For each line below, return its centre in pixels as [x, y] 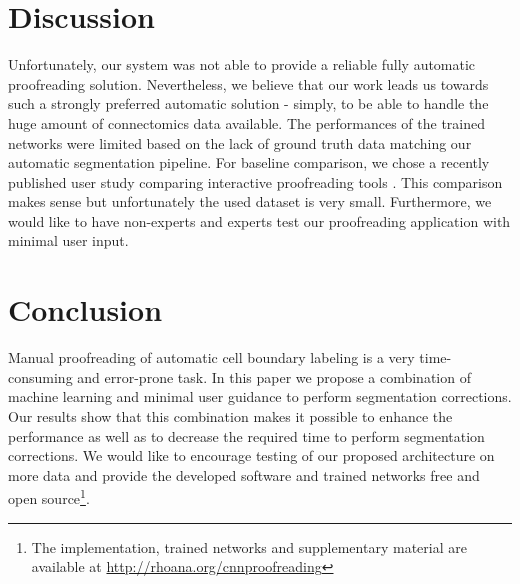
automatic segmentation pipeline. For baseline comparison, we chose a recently [249, 162]
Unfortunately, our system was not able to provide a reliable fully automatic [242, 64]
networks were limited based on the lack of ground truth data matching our [240, 142]
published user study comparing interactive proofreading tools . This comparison [255, 181]
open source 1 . [49, 496]
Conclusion [85, 309]
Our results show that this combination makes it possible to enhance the [230, 415]
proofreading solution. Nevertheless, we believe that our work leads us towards [248, 83]
